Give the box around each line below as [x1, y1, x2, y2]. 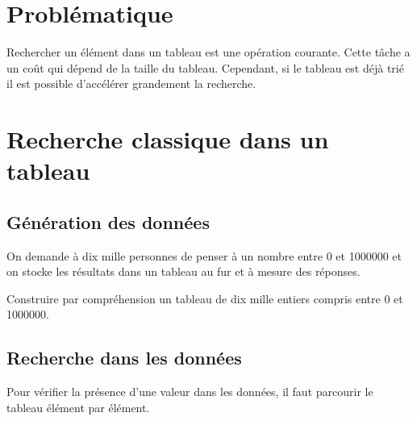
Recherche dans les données [6, 345, 242, 370]
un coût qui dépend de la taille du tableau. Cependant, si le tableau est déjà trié [6, 59, 404, 76]
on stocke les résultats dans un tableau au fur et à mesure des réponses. [6, 263, 361, 280]
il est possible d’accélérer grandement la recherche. [6, 75, 256, 92]
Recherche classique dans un [6, 123, 329, 156]
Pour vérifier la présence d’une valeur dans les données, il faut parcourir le [6, 383, 373, 400]
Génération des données [6, 209, 210, 234]
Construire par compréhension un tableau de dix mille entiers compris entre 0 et [6, 290, 403, 306]
